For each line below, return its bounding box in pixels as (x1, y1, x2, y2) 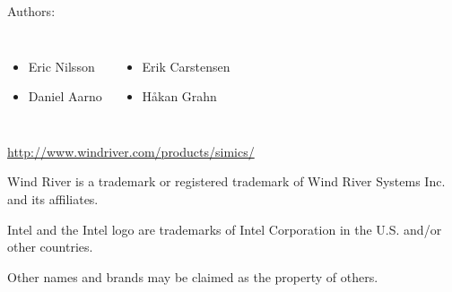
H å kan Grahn (142, 87, 217, 106)
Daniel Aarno (28, 87, 102, 106)
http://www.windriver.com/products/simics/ (7, 142, 255, 160)
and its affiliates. (7, 189, 99, 208)
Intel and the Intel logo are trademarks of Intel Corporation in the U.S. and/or (7, 219, 442, 238)
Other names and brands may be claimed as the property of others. (7, 267, 378, 286)
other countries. (7, 237, 93, 256)
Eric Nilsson (28, 56, 95, 75)
